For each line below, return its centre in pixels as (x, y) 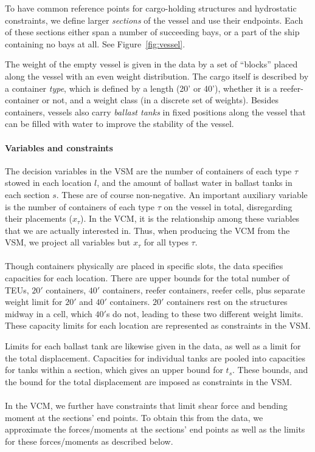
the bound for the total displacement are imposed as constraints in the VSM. (149, 381)
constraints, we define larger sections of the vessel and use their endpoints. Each (154, 20)
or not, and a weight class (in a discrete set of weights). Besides (160, 100)
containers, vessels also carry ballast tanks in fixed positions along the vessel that (155, 111)
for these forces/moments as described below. (89, 441)
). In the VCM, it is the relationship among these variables (190, 218)
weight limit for (34, 302)
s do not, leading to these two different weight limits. (205, 313)
